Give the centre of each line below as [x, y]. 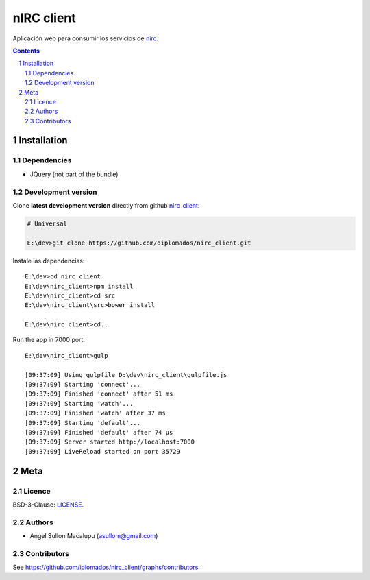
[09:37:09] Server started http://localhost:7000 [110, 442]
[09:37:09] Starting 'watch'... [79, 403]
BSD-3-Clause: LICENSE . [48, 505]
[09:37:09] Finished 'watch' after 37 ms [95, 413]
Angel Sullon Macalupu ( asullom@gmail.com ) [94, 536]
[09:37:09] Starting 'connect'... [83, 385]
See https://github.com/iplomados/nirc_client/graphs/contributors [106, 567]
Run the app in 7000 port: [49, 340]
